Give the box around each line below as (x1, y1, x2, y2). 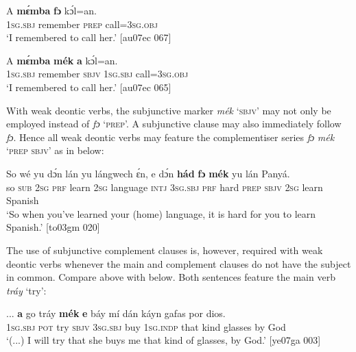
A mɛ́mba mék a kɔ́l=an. (6, 53, 118, 67)
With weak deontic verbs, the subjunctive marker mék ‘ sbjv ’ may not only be (6, 103, 331, 117)
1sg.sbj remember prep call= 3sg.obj (6, 16, 158, 31)
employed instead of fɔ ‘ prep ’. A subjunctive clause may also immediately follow (6, 116, 342, 131)
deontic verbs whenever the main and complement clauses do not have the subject (6, 256, 351, 271)
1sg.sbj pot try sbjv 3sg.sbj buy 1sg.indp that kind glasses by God (6, 319, 286, 334)
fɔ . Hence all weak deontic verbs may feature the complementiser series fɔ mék (6, 129, 335, 144)
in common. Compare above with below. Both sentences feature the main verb (6, 270, 335, 284)
